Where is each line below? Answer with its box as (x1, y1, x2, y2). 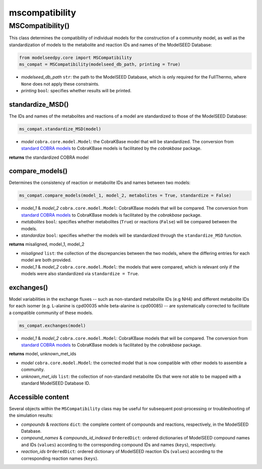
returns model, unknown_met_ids (9, 351, 77, 357)
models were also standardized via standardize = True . (21, 270, 139, 276)
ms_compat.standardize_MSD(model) (19, 126, 101, 132)
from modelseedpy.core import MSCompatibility (19, 55, 132, 60)
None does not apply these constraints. (21, 81, 99, 87)
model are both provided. (21, 257, 72, 263)
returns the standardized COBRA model (9, 154, 89, 160)
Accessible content (9, 393, 69, 401)
